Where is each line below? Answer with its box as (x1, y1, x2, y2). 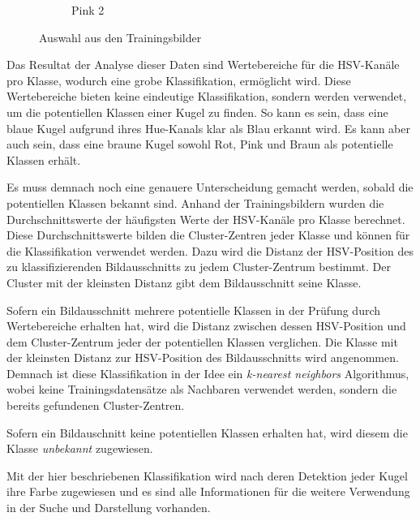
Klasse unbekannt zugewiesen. (6, 440, 153, 457)
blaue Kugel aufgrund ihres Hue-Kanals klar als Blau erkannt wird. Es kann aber (6, 119, 410, 136)
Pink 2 (71, 2, 105, 18)
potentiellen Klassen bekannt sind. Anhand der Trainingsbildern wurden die (6, 194, 384, 211)
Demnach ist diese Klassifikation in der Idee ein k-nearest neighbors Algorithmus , (6, 364, 409, 381)
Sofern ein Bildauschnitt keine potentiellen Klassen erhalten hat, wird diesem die (6, 424, 408, 441)
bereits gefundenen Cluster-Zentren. (6, 397, 185, 414)
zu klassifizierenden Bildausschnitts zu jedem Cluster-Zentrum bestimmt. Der (6, 258, 391, 275)
